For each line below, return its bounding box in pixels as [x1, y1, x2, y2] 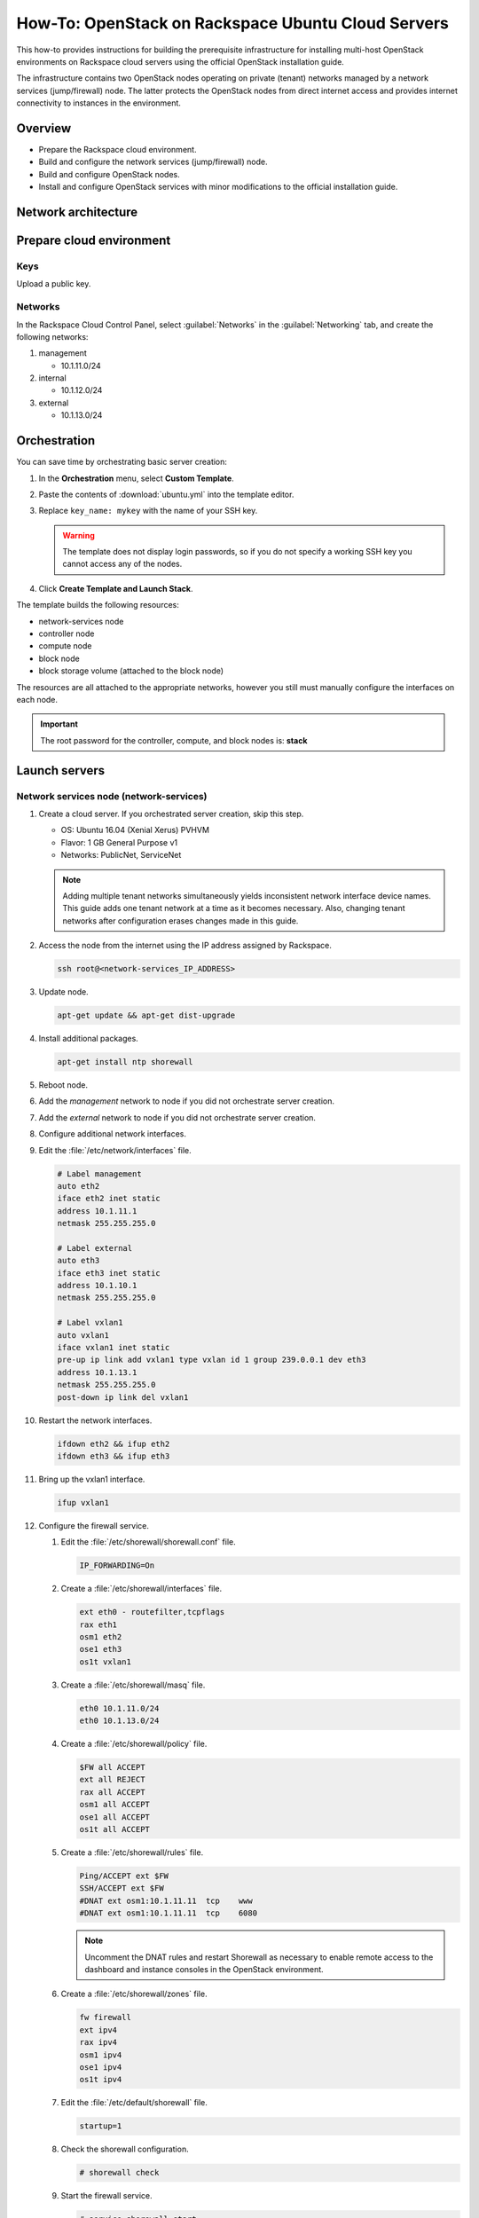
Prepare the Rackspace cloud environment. [38, 145, 197, 155]
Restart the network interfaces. [38, 1415, 153, 1426]
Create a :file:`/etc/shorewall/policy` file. [60, 1739, 208, 1750]
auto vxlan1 [57, 1330, 110, 1340]
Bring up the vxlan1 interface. [38, 1474, 145, 1484]
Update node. [38, 987, 89, 997]
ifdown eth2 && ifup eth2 [57, 1438, 170, 1449]
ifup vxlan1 [57, 1498, 110, 1507]
